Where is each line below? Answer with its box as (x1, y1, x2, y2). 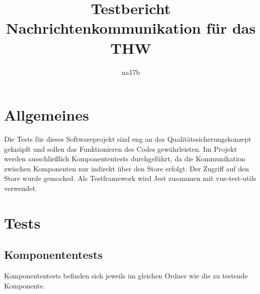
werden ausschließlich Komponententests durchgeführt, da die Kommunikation (4, 153, 245, 164)
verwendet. (4, 183, 37, 193)
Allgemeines (4, 105, 89, 125)
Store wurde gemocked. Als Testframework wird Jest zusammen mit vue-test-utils (4, 173, 256, 183)
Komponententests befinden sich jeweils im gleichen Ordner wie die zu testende (4, 270, 248, 281)
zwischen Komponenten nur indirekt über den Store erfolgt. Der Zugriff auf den (4, 163, 249, 173)
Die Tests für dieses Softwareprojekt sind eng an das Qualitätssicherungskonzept (4, 134, 251, 144)
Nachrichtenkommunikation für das (6, 18, 256, 38)
